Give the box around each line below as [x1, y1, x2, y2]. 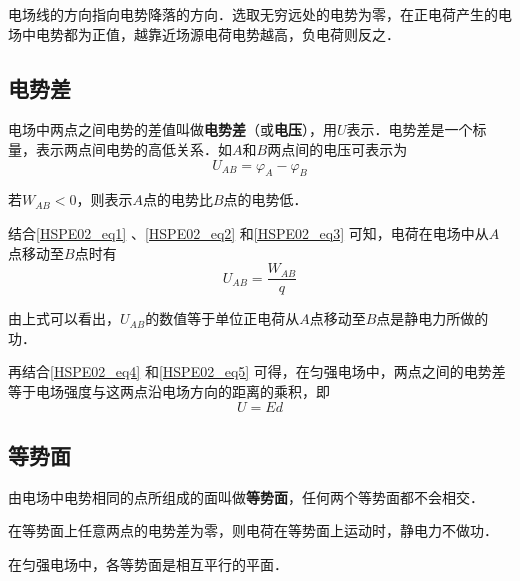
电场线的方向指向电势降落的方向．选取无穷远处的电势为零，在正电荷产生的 [8, 4, 498, 24]
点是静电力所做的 [376, 308, 489, 329]
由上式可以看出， [8, 308, 120, 329]
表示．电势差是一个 [346, 119, 473, 140]
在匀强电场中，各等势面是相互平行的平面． [8, 553, 288, 574]
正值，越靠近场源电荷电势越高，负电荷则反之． [91, 23, 400, 44]
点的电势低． [223, 189, 308, 210]
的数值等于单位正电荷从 [145, 308, 300, 329]
